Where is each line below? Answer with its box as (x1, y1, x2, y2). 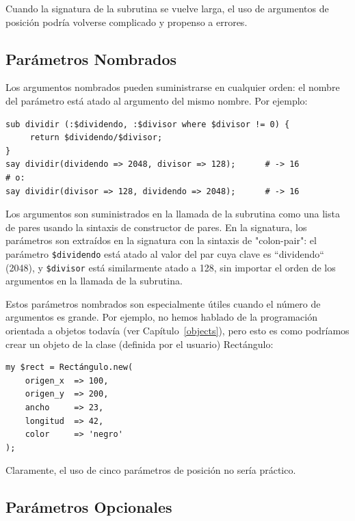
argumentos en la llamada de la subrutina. (5, 273, 183, 288)
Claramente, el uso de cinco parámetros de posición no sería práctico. (5, 463, 296, 477)
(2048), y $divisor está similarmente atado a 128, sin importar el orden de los (5, 260, 336, 274)
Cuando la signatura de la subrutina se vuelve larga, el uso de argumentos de (5, 1, 329, 15)
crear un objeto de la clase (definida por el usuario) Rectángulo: (5, 336, 274, 351)
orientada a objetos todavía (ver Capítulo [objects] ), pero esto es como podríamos (5, 323, 350, 338)
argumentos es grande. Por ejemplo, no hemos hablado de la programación (5, 310, 318, 324)
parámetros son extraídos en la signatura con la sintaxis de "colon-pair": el (5, 233, 317, 248)
